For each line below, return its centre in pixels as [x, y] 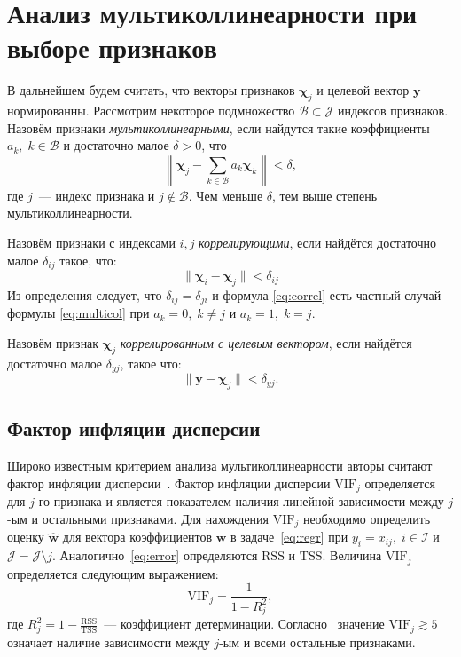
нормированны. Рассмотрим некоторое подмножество [151, 111]
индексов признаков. [393, 111]
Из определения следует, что [85, 294]
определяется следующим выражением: [113, 573]
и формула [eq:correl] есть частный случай [327, 294]
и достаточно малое [116, 145]
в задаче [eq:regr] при [289, 537]
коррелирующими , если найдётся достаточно [318, 243]
